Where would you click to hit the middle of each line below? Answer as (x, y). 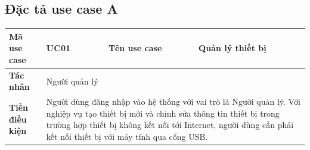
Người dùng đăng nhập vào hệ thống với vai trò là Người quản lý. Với (173, 101)
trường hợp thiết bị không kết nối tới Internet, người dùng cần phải (170, 125)
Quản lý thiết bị (232, 48)
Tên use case (135, 48)
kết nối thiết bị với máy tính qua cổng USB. (127, 136)
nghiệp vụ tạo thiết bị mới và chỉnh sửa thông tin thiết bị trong (163, 113)
